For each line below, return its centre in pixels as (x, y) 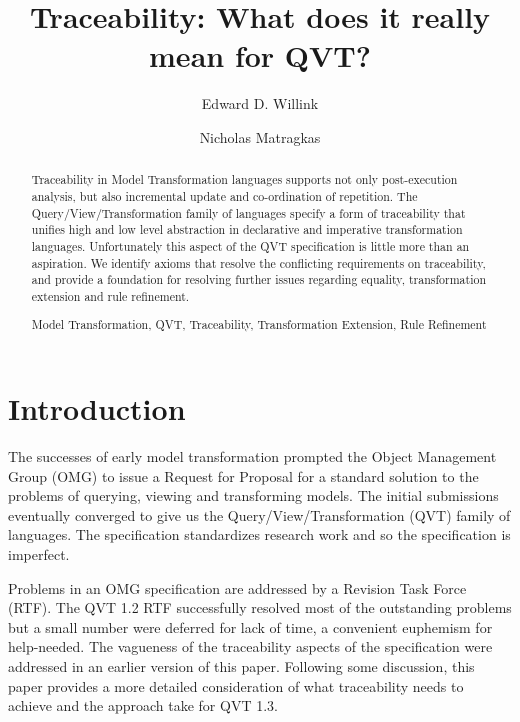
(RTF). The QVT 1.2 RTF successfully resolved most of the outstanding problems (260, 607)
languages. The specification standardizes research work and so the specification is (259, 534)
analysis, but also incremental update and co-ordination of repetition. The (224, 195)
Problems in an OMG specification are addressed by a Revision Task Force (237, 587)
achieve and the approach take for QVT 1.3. (143, 705)
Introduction (97, 408)
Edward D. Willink (260, 103)
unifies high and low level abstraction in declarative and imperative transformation (247, 229)
